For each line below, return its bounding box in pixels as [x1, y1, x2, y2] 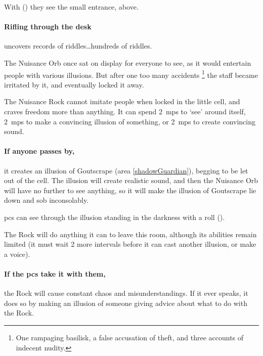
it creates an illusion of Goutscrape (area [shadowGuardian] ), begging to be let [4, 165, 248, 175]
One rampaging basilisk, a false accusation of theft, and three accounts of [16, 332, 244, 342]
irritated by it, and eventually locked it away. [4, 79, 144, 90]
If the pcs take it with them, [4, 268, 106, 279]
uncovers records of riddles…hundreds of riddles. [4, 40, 152, 51]
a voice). [4, 248, 30, 259]
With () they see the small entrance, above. [4, 2, 139, 12]
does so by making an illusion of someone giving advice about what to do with [4, 297, 247, 308]
